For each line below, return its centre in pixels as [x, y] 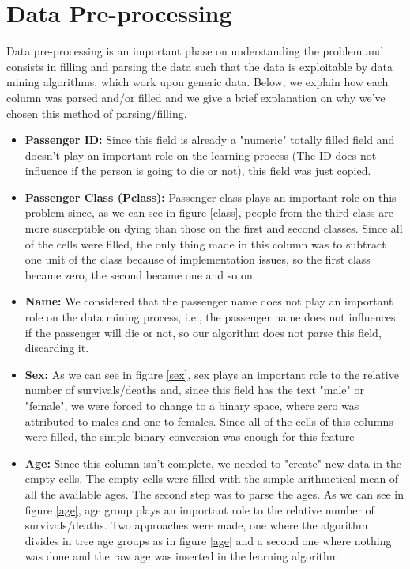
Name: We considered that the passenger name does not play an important [209, 301]
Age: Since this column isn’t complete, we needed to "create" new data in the [213, 463]
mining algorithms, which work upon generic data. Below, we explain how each [197, 82]
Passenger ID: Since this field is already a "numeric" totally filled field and [210, 140]
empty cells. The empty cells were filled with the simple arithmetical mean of [212, 478]
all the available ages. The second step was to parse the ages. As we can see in [214, 493]
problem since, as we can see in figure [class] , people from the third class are [209, 212]
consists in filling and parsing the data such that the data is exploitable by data [199, 66]
